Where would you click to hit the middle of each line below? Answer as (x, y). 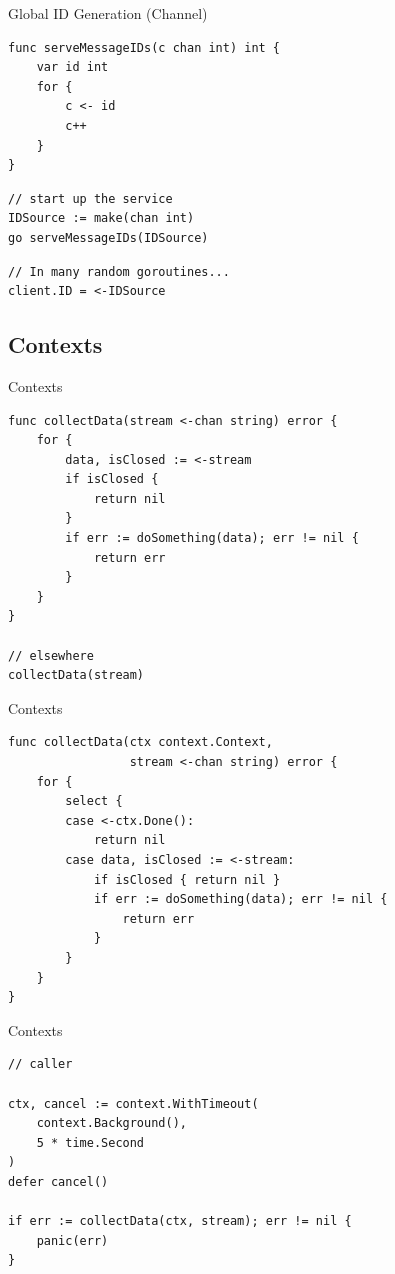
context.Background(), (111, 1123)
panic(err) (72, 1240)
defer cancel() (58, 1181)
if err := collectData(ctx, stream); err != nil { (180, 1221)
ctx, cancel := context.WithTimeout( (133, 1103)
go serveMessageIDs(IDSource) (108, 237)
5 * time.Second (90, 1142)
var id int (72, 67)
